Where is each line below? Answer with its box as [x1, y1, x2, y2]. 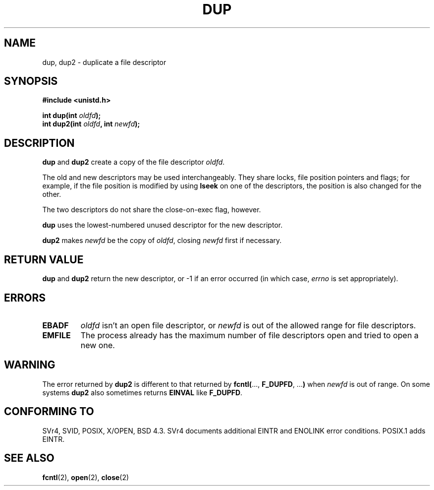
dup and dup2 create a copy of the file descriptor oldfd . [42, 158, 225, 167]
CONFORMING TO [4, 405, 94, 418]
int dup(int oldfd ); [42, 111, 101, 120]
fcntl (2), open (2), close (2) [42, 473, 129, 482]
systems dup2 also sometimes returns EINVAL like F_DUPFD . [42, 388, 243, 397]
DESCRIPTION [4, 136, 75, 149]
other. [42, 190, 61, 199]
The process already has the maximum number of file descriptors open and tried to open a [80, 330, 419, 340]
